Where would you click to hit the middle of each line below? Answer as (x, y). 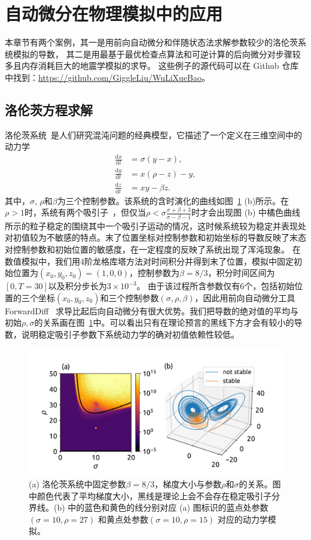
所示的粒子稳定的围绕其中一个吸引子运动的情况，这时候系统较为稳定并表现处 (155, 225)
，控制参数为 (154, 273)
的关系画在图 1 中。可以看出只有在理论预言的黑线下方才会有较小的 (164, 322)
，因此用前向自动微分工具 (245, 297)
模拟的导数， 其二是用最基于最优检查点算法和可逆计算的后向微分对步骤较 (157, 54)
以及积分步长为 (77, 286)
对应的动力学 (243, 519)
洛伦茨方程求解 (49, 109)
